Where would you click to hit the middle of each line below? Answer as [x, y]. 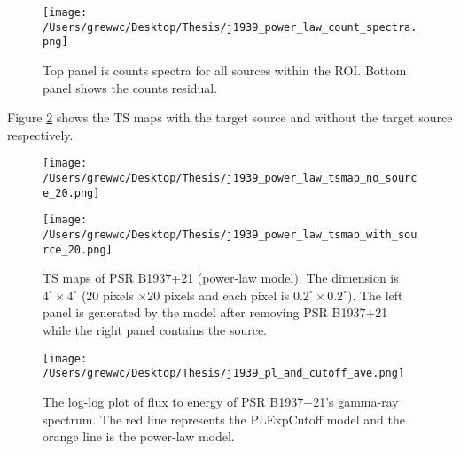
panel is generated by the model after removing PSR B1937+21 [215, 312]
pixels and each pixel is [226, 295]
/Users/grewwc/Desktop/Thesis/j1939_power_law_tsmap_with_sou [230, 234]
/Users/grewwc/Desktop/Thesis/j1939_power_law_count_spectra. [230, 27]
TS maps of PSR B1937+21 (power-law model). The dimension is [221, 278]
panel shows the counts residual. [130, 87]
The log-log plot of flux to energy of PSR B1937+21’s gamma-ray [221, 401]
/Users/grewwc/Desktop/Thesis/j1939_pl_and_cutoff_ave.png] [224, 373]
